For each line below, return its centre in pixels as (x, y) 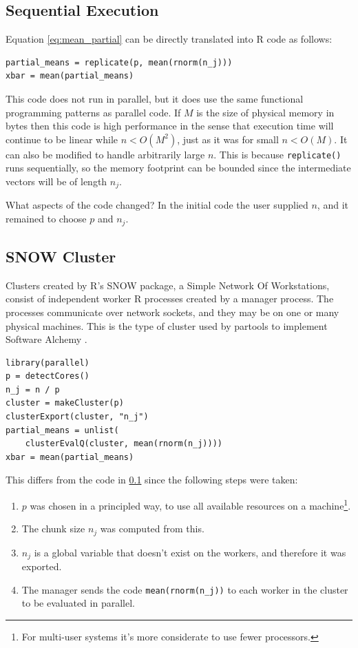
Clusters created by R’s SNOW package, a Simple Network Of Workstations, (168, 285)
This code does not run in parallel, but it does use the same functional (155, 98)
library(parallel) (48, 363)
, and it (333, 205)
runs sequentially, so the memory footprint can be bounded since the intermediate (178, 168)
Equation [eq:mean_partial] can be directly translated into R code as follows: (169, 39)
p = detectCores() (48, 376)
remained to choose (46, 219)
